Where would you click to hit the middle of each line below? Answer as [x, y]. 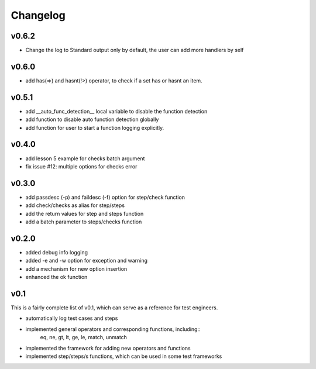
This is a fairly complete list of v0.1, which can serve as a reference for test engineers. [114, 308]
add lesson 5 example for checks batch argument [85, 158]
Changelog [38, 15]
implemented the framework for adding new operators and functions [108, 348]
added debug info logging [56, 252]
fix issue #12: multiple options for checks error [81, 166]
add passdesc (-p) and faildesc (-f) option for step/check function [105, 197]
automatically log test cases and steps [72, 318]
